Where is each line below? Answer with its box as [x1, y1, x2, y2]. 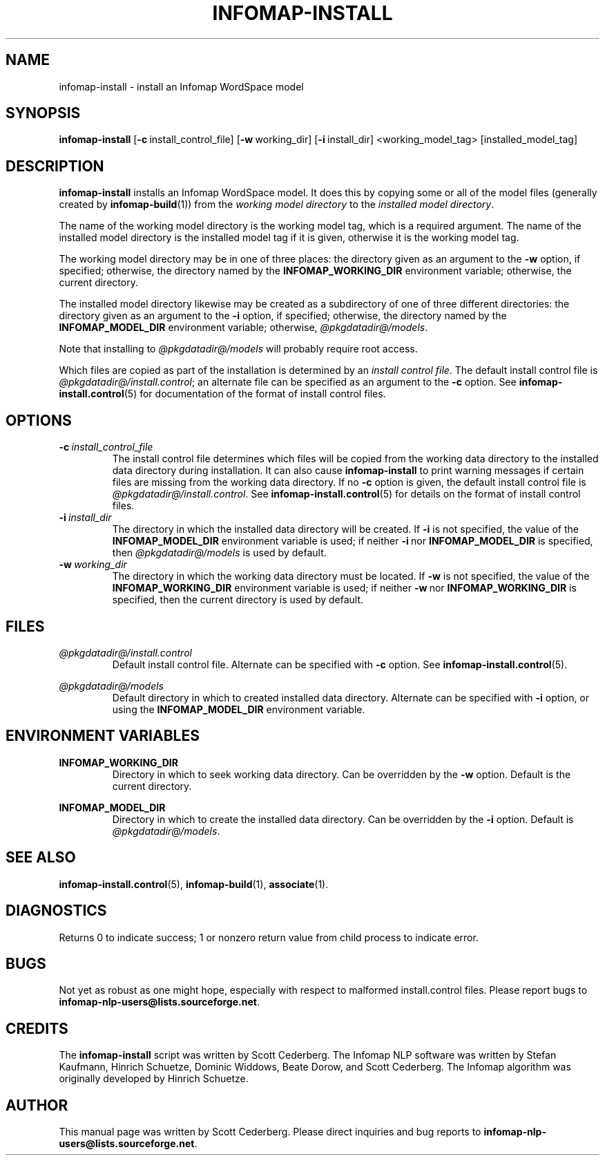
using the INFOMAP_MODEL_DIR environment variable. [112, 703, 365, 715]
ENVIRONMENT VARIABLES [6, 727, 200, 745]
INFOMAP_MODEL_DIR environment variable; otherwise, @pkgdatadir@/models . [59, 321, 428, 334]
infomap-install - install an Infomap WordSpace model [59, 80, 304, 93]
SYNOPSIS [6, 104, 81, 122]
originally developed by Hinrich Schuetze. [59, 1073, 249, 1085]
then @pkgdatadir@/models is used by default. [112, 547, 327, 559]
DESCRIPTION [6, 157, 104, 175]
